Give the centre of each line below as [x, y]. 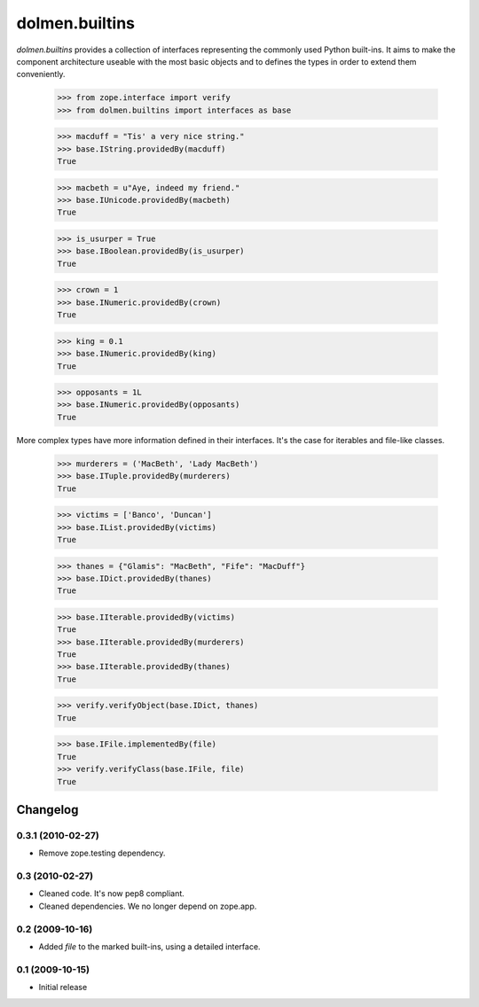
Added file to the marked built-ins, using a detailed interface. [149, 947]
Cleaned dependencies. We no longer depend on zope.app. [148, 906]
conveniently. [41, 74]
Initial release [63, 987]
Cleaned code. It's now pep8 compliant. [112, 894]
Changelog [47, 810]
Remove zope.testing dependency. [102, 853]
